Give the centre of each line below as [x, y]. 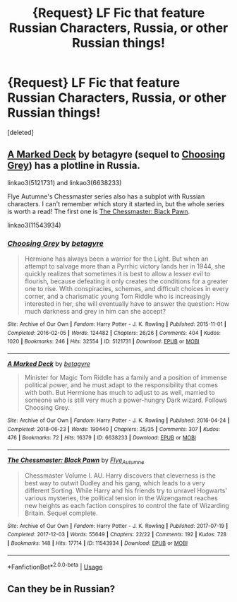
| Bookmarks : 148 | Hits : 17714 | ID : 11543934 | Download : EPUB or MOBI [98, 543]
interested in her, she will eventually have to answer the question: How [127, 304]
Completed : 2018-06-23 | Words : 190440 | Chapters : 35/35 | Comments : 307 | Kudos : [114, 429]
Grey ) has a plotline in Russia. [74, 166]
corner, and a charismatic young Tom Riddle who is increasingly [117, 296]
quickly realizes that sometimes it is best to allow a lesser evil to [117, 274]
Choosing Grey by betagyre [55, 243]
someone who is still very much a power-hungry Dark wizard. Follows [126, 400]
